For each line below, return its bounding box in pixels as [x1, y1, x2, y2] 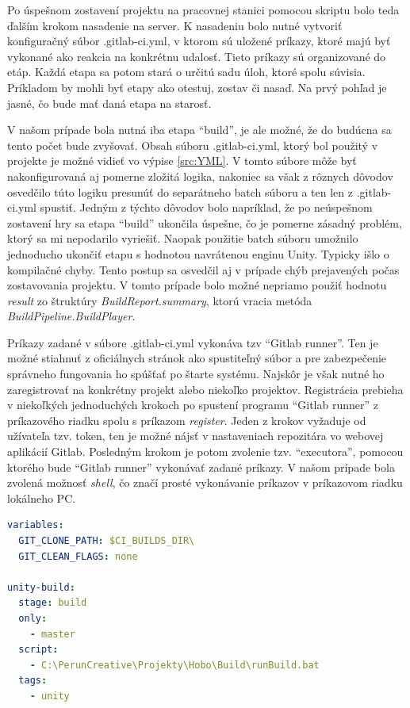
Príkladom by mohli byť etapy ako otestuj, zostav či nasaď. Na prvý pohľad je [7, 78, 387, 95]
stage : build [18, 597, 87, 609]
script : [18, 644, 59, 656]
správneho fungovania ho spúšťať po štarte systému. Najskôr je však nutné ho [7, 365, 385, 382]
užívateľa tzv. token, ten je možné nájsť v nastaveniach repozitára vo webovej [7, 427, 384, 444]
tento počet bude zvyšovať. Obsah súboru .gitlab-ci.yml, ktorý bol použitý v [7, 136, 378, 153]
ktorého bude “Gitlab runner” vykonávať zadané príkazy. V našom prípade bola [7, 458, 395, 475]
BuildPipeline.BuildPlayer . [7, 308, 136, 324]
